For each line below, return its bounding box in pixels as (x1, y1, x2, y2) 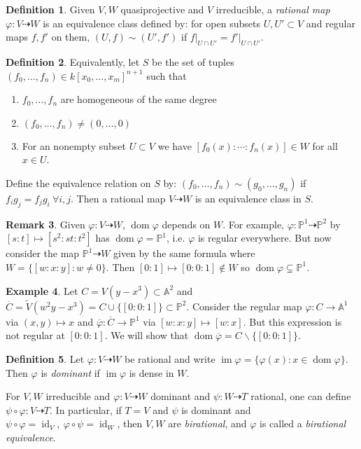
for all (312, 138, 338, 153)
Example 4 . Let (6, 283, 78, 298)
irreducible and (45, 389, 111, 403)
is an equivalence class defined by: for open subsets (43, 15, 260, 30)
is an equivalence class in (194, 191, 302, 205)
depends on (162, 216, 211, 231)
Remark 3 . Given (6, 216, 85, 231)
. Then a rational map (71, 191, 166, 205)
